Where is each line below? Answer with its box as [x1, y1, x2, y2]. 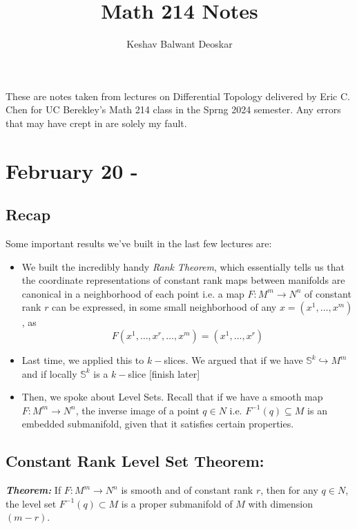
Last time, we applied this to [21, 353, 144, 367]
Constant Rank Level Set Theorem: [6, 450, 264, 472]
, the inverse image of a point [75, 403, 200, 417]
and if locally [21, 366, 77, 381]
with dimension [248, 496, 313, 510]
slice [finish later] [128, 366, 200, 381]
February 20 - [6, 156, 138, 184]
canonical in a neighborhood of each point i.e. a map [21, 286, 244, 300]
